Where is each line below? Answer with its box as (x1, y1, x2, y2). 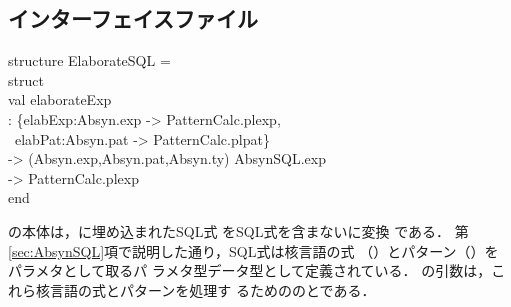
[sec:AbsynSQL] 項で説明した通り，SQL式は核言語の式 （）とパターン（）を (8, 240, 499, 261)
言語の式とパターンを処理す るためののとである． (49, 279, 376, 300)
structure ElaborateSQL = (8, 50, 171, 71)
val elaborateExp (8, 89, 112, 110)
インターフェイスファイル (8, 3, 259, 34)
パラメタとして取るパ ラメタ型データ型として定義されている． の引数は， (8, 260, 492, 281)
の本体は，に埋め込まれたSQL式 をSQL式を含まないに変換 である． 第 (8, 220, 469, 241)
